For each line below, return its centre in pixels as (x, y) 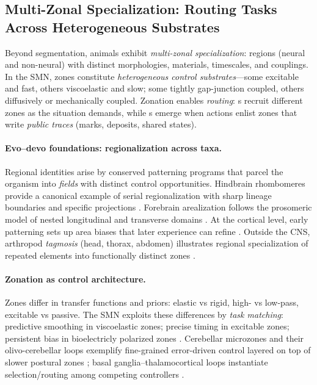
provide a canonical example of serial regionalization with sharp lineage (138, 195)
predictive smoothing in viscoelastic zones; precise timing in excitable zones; (147, 326)
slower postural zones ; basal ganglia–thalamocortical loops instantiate (137, 362)
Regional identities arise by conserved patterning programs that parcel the (144, 171)
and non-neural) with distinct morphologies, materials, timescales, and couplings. (157, 64)
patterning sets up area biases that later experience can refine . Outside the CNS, (158, 231)
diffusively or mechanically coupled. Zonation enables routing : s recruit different (154, 100)
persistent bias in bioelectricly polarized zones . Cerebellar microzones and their (155, 338)
